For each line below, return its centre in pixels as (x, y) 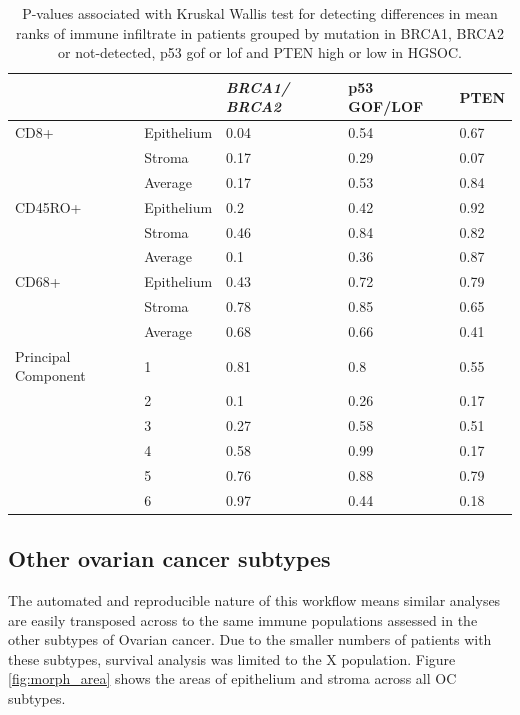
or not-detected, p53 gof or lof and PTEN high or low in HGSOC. (260, 52)
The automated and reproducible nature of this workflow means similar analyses (254, 599)
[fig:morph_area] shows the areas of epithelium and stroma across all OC (232, 678)
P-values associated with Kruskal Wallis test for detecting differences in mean (260, 13)
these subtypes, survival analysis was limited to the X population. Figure (232, 658)
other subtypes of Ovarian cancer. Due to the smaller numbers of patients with (250, 639)
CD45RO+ (48, 206)
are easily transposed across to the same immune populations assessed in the (243, 619)
